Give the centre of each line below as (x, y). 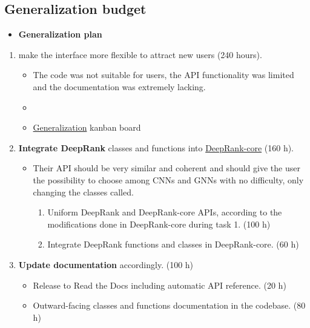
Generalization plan (60, 34)
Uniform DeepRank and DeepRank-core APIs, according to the (165, 212)
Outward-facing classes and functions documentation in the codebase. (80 (169, 305)
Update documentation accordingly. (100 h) (106, 264)
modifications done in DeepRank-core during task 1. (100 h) (159, 224)
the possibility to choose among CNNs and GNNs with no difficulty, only (168, 179)
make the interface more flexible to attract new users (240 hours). (140, 54)
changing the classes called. (83, 192)
